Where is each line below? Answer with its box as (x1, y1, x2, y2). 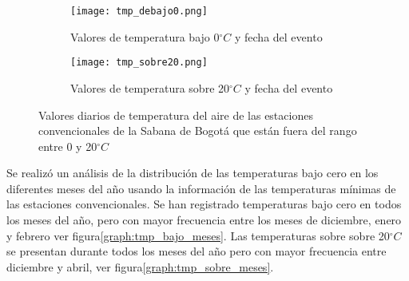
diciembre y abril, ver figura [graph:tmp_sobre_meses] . (6, 258, 274, 275)
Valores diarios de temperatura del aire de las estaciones (38, 106, 313, 123)
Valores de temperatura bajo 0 (70, 28, 220, 45)
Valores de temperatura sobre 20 (70, 79, 230, 96)
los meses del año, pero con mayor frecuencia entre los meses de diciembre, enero (6, 212, 402, 228)
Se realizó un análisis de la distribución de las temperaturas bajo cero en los (6, 164, 379, 181)
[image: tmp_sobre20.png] (70, 57, 208, 69)
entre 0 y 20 (38, 137, 97, 154)
